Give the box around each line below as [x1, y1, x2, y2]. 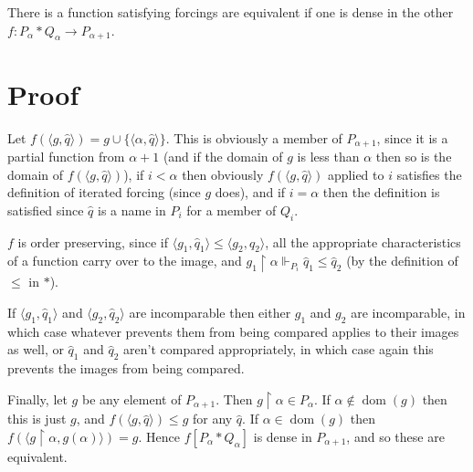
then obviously [182, 164, 264, 184]
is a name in [98, 200, 166, 219]
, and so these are [346, 426, 445, 446]
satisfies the [396, 164, 462, 184]
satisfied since [7, 200, 84, 219]
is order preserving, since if [17, 232, 169, 251]
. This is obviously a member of [165, 128, 342, 147]
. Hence [138, 426, 181, 446]
